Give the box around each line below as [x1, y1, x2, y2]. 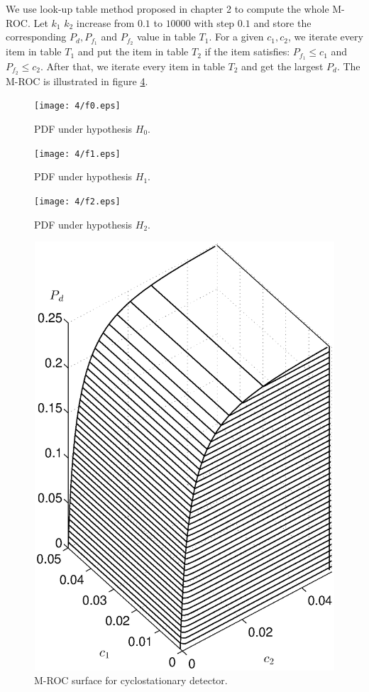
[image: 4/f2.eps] [34, 196, 121, 207]
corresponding [6, 29, 67, 44]
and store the [253, 15, 312, 30]
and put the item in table [77, 44, 189, 59]
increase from [76, 15, 135, 30]
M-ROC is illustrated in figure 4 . [6, 73, 148, 88]
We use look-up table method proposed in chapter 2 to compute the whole [6, 1, 329, 16]
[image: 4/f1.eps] [34, 148, 121, 159]
